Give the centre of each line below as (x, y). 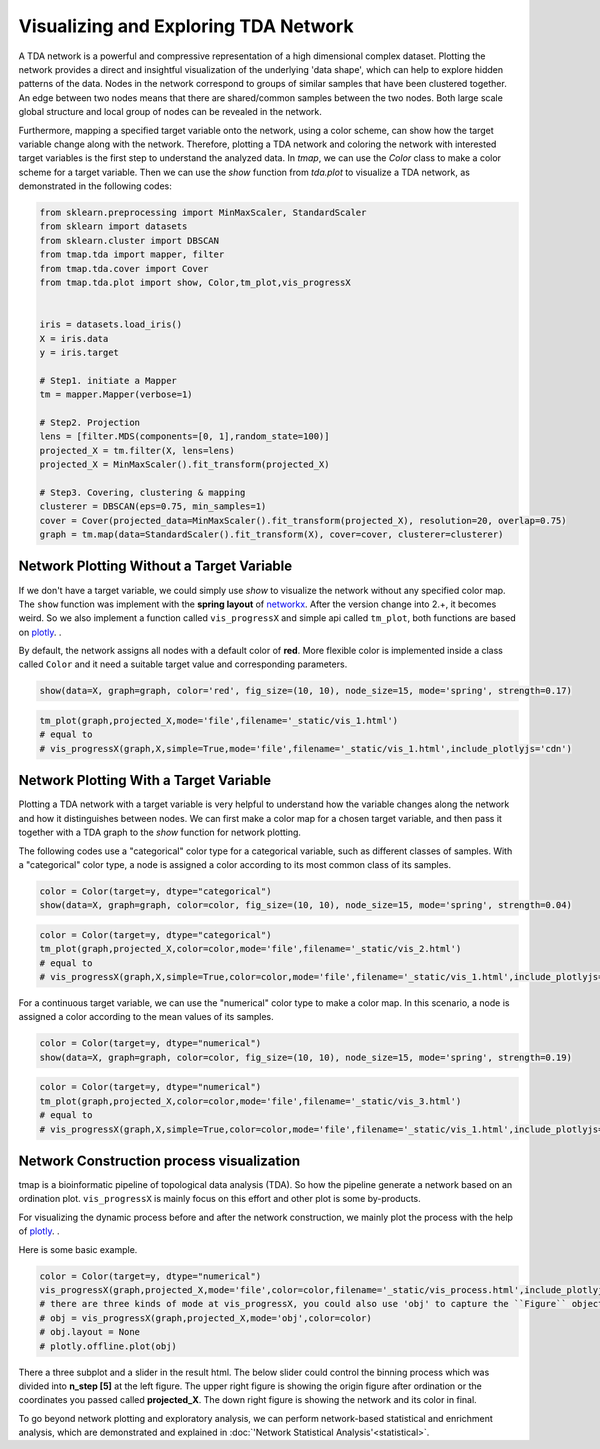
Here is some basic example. (78, 1249)
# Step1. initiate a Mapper (108, 380)
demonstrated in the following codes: (95, 186)
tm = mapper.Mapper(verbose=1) (116, 394)
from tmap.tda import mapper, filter (132, 254)
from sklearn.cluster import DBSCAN (129, 240)
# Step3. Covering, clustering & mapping (142, 492)
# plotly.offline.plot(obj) (108, 1346)
